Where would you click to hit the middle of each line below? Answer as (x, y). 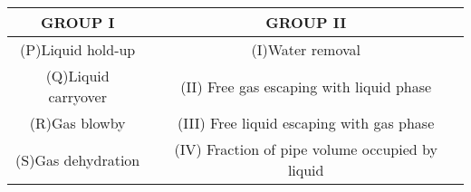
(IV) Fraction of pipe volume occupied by (306, 149)
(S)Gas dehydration (78, 159)
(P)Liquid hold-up (78, 49)
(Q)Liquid (77, 76)
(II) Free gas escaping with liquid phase (306, 86)
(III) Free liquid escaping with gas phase (306, 123)
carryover (77, 96)
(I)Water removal (306, 49)
